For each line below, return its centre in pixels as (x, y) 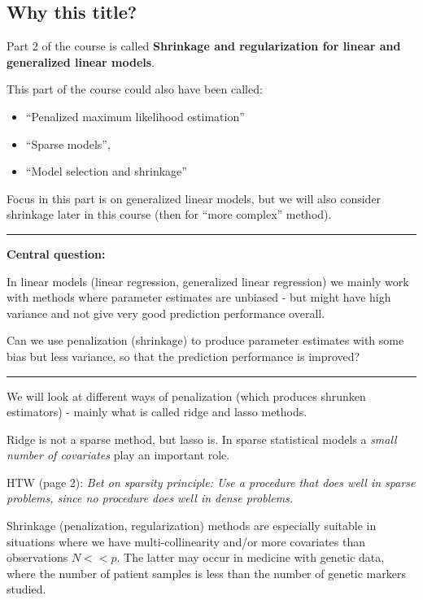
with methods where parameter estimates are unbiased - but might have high (199, 297)
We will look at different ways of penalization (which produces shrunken (186, 396)
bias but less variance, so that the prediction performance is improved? (183, 356)
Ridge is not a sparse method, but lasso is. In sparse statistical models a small (202, 439)
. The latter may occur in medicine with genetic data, (251, 557)
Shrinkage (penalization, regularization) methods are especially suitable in (192, 526)
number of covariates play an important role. (118, 455)
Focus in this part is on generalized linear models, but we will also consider (194, 198)
